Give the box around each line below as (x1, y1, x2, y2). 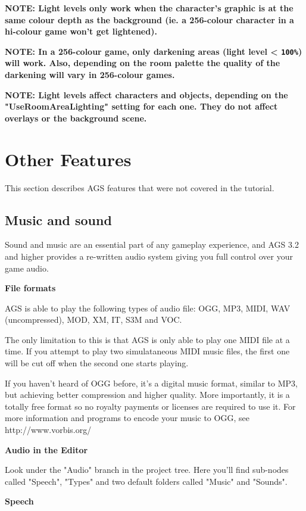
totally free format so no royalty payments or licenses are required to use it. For (5, 400, 296, 412)
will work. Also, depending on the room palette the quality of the (5, 57, 280, 69)
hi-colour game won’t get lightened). (5, 25, 157, 38)
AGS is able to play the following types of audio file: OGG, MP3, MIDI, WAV (5, 301, 291, 314)
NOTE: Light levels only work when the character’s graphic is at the (5, 2, 293, 14)
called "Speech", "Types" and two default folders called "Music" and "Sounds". (5, 475, 288, 487)
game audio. (5, 261, 49, 274)
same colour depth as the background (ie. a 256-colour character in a (5, 13, 294, 26)
